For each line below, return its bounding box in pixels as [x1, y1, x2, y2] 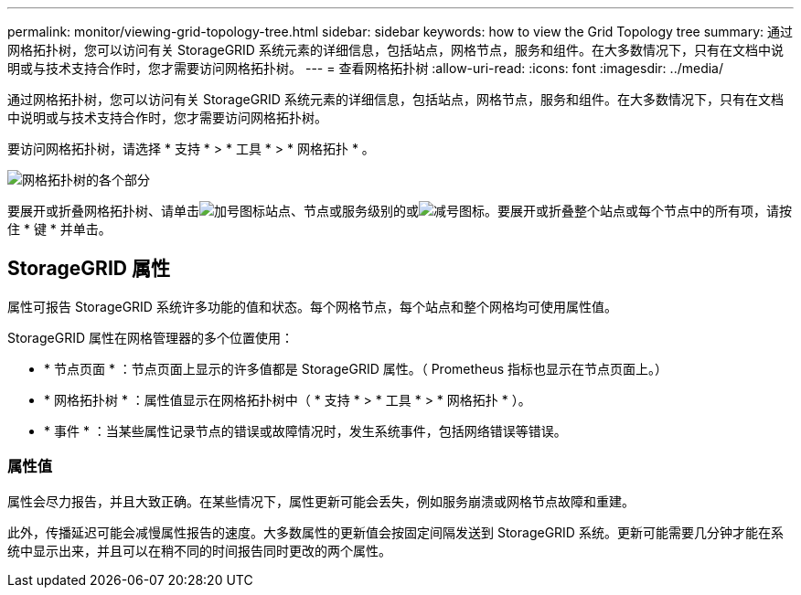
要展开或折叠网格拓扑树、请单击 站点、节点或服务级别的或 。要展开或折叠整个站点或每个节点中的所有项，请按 [7, 203, 792, 218]
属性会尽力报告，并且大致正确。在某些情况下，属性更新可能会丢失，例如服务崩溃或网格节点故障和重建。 [7, 493, 635, 509]
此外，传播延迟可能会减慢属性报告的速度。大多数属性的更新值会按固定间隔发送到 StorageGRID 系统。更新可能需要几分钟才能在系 [7, 524, 784, 540]
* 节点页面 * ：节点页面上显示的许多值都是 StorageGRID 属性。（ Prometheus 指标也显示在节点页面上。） [44, 360, 668, 377]
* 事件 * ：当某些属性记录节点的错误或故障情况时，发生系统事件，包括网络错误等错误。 [44, 422, 567, 439]
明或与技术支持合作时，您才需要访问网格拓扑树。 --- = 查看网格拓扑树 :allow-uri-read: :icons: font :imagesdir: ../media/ [7, 60, 724, 76]
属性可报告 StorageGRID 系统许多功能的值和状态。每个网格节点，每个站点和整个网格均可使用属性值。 [7, 298, 617, 314]
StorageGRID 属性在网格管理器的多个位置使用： [7, 329, 294, 345]
